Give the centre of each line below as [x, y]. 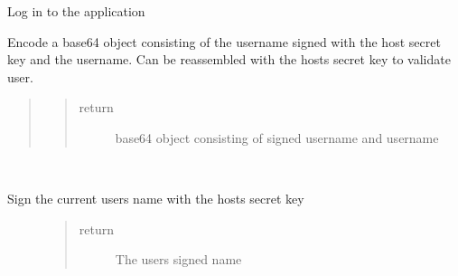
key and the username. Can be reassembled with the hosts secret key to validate [229, 59]
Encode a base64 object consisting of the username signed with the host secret [224, 41]
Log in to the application [76, 11]
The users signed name [178, 259]
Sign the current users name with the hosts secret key [156, 199]
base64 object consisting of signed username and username [277, 137]
